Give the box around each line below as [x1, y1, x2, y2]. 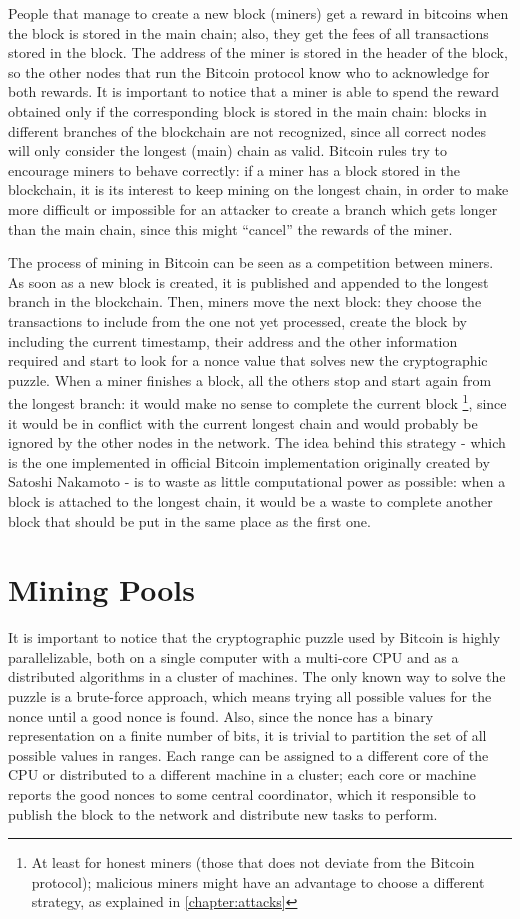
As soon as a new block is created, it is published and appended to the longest [8, 271, 489, 292]
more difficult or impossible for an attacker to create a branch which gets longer [8, 198, 498, 219]
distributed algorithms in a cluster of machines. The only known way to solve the [8, 666, 506, 687]
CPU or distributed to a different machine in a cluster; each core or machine [8, 764, 477, 785]
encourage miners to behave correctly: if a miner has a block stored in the [8, 159, 460, 180]
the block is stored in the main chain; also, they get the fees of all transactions [8, 22, 489, 43]
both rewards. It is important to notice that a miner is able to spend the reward [8, 81, 499, 102]
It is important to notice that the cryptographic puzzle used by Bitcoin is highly [8, 627, 501, 648]
